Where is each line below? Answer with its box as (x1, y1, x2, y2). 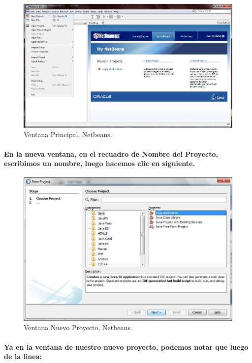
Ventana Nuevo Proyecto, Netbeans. (24, 322, 132, 333)
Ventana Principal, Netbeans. (24, 129, 112, 140)
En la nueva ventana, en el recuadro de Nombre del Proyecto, (4, 148, 218, 159)
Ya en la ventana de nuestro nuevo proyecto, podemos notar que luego (4, 341, 249, 352)
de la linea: (4, 351, 42, 362)
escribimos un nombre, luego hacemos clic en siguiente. (4, 158, 195, 168)
